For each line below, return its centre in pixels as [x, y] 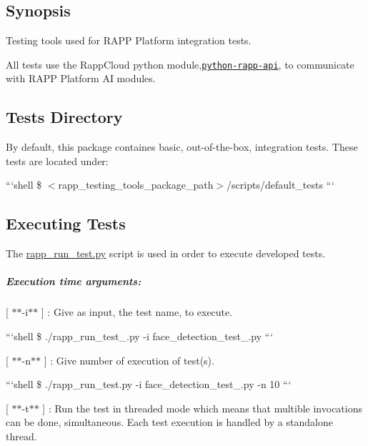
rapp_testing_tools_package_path [136, 185]
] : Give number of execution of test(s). [129, 360]
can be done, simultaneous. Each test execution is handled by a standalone [169, 422]
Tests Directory [64, 117]
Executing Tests [66, 223]
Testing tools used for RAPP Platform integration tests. [129, 40]
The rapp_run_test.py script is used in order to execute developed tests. [166, 253]
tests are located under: [57, 160]
